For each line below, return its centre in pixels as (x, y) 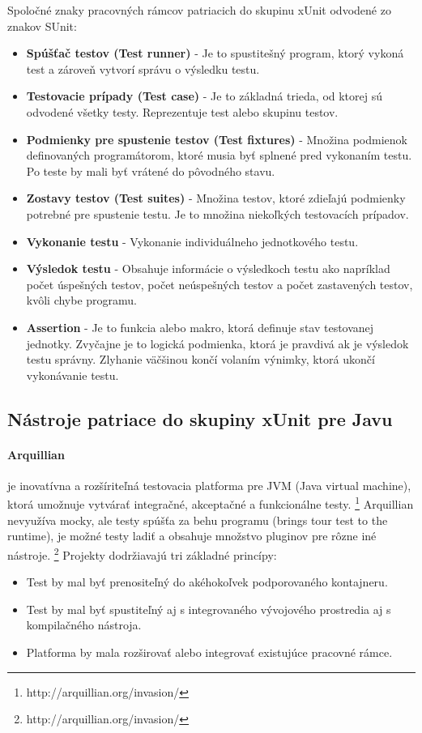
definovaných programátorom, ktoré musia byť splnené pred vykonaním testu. (219, 155)
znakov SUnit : (42, 26)
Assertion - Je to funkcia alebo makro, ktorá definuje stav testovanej (200, 327)
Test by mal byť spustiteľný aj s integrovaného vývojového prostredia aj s (209, 609)
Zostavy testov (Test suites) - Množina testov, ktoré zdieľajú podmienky (216, 198)
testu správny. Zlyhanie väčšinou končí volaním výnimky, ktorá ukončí (200, 359)
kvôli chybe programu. (82, 300)
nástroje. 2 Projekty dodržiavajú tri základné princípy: (142, 553)
